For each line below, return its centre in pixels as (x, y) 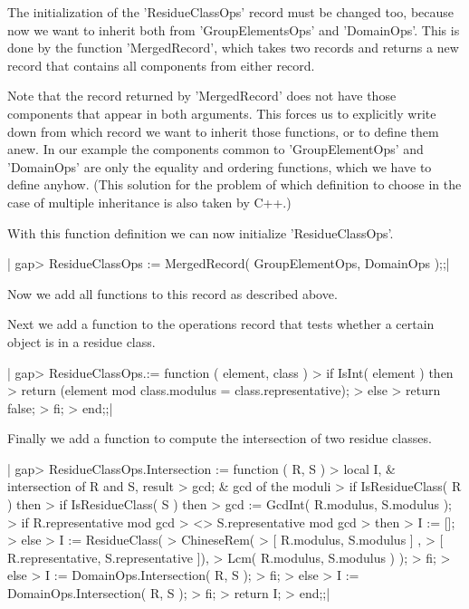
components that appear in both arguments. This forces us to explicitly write (222, 113)
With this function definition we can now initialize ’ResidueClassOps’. (201, 232)
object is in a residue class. (81, 341)
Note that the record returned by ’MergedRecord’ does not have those (202, 96)
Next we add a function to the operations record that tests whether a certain (221, 324)
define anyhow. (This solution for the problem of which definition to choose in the (234, 184)
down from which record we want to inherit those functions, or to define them (223, 131)
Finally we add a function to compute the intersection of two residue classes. (220, 438)
